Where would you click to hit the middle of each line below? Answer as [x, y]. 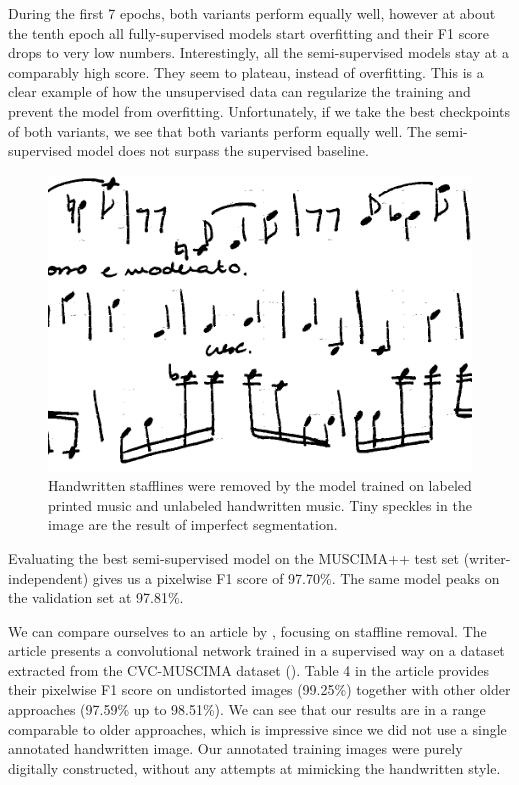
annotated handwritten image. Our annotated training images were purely [235, 748]
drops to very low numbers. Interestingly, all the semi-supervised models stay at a [258, 52]
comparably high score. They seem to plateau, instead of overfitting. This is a [246, 71]
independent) [48, 577]
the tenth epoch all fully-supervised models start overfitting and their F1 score [249, 32]
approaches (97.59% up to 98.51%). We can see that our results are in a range [247, 709]
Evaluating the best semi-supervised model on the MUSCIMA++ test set [234, 557]
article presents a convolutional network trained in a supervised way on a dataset [256, 650]
